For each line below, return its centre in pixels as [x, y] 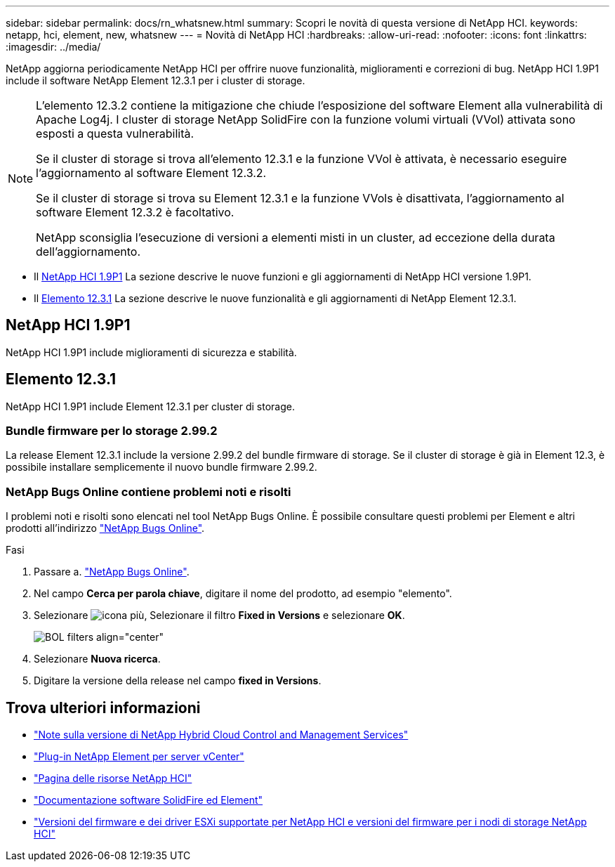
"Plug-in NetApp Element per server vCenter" [139, 757]
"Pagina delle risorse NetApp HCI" [113, 778]
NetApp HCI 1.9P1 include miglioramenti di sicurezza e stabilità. [151, 352]
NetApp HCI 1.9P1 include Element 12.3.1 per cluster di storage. [150, 406]
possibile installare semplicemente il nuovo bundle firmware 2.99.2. [161, 467]
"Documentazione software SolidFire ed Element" [148, 800]
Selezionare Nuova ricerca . [97, 659]
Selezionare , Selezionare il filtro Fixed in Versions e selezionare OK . [219, 615]
